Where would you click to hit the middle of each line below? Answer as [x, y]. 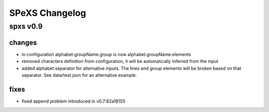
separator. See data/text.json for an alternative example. [79, 75]
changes [23, 42]
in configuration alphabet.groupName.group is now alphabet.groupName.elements [106, 54]
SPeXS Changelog [48, 13]
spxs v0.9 [26, 26]
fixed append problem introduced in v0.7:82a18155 [73, 101]
